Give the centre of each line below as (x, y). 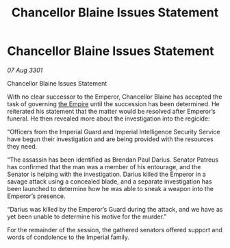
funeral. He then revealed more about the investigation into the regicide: (108, 119)
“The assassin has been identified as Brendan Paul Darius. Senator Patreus (113, 160)
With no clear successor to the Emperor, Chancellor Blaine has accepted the (115, 97)
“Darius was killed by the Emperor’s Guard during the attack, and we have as (115, 209)
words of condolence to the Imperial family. (68, 237)
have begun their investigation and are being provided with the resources (110, 139)
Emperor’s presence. (37, 196)
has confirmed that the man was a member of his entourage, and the (104, 166)
